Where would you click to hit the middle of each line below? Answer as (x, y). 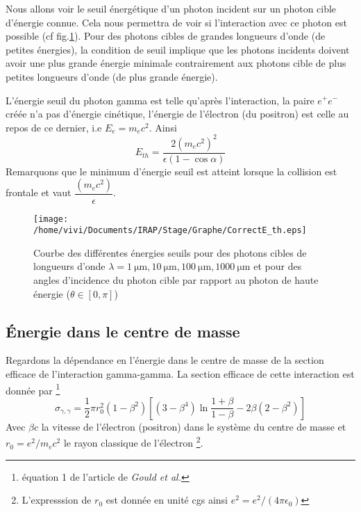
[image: (51, 219)
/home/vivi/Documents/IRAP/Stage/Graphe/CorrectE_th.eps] (170, 231)
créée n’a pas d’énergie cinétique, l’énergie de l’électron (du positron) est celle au (177, 114)
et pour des (278, 266)
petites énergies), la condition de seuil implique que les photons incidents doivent (178, 49)
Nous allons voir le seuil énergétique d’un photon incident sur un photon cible (171, 8)
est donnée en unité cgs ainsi (167, 500)
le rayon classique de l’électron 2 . (133, 442)
